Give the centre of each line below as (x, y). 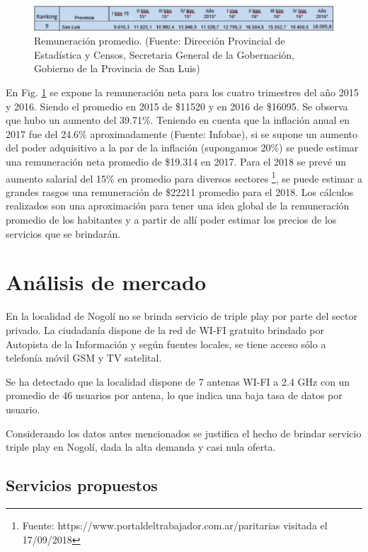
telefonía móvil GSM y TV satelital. (84, 358)
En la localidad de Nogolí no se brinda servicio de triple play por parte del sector (182, 316)
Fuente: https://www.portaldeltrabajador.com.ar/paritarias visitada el (175, 525)
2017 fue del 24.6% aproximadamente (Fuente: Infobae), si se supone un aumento (182, 133)
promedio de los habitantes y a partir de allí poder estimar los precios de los (171, 220)
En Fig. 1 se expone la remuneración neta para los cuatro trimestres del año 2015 (182, 92)
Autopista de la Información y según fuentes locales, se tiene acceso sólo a (166, 344)
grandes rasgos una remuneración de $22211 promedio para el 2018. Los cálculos (180, 191)
